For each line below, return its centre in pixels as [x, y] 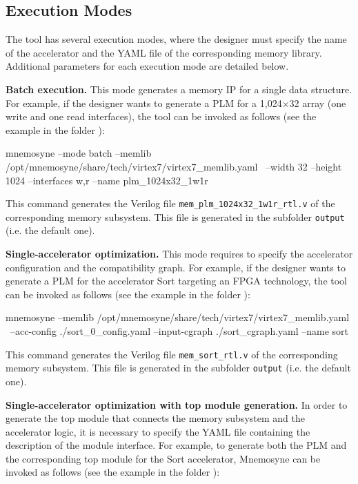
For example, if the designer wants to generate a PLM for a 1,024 [144, 103]
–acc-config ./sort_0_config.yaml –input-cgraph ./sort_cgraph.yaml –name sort [179, 331]
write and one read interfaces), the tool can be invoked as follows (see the [161, 116]
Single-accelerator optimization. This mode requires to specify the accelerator [179, 254]
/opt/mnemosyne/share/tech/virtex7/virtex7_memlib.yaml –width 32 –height [174, 166]
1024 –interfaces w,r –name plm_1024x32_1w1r [107, 180]
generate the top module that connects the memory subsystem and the [155, 418]
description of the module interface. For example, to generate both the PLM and [176, 445]
